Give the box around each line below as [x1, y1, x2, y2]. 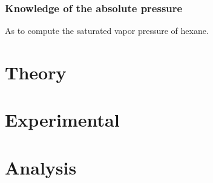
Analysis [5, 155, 77, 179]
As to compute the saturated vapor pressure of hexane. [5, 24, 209, 37]
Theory [5, 60, 67, 84]
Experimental [5, 107, 120, 132]
